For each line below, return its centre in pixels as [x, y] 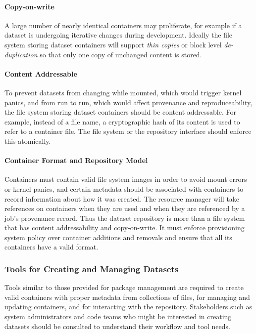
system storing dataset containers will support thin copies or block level [113, 44]
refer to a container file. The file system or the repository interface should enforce [128, 131]
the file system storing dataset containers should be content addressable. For [121, 112]
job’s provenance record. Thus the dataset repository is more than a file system [125, 218]
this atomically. [28, 141]
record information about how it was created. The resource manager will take [122, 198]
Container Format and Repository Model [76, 160]
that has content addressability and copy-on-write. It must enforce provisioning [125, 228]
